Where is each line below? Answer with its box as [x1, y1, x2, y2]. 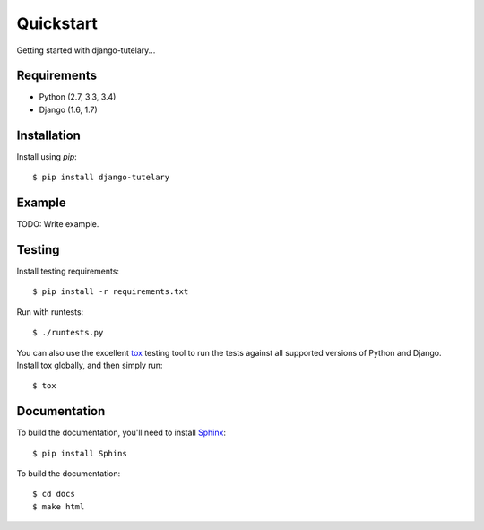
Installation [16, 127, 81, 143]
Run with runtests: [16, 306, 84, 317]
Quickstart [16, 13, 99, 33]
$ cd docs [32, 489, 75, 500]
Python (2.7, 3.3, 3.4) [39, 91, 117, 102]
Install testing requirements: [16, 265, 120, 276]
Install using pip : [16, 151, 78, 161]
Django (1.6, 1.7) [39, 104, 98, 115]
